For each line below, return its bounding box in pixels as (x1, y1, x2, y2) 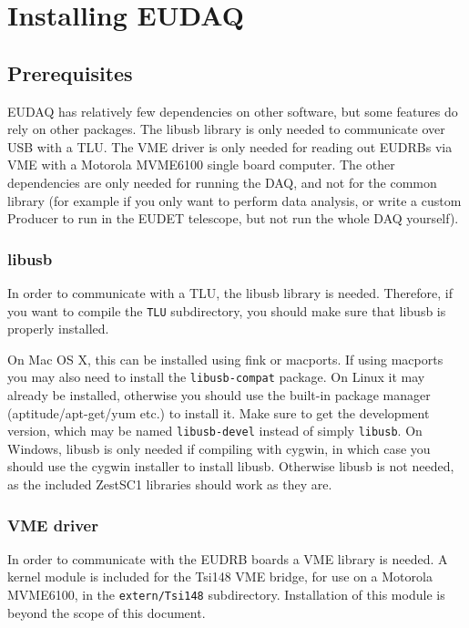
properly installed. (7, 319, 109, 338)
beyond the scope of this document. (7, 602, 206, 622)
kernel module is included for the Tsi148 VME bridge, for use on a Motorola (7, 567, 433, 586)
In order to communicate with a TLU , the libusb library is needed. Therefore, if (7, 283, 454, 302)
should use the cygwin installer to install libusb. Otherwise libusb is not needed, (7, 457, 454, 476)
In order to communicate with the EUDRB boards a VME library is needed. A (7, 549, 448, 568)
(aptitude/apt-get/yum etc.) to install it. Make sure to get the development (7, 403, 430, 422)
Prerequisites (7, 58, 133, 87)
